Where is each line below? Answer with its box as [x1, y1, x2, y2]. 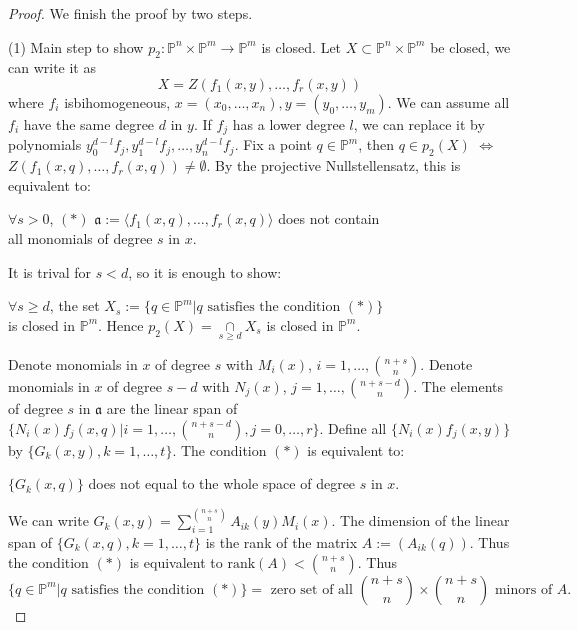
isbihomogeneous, [64, 91, 171, 112]
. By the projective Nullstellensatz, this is [206, 155, 461, 176]
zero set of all [270, 582, 353, 597]
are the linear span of [106, 398, 238, 419]
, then [358, 134, 395, 155]
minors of [494, 582, 553, 597]
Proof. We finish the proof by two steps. [8, 3, 253, 23]
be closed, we [430, 36, 511, 57]
